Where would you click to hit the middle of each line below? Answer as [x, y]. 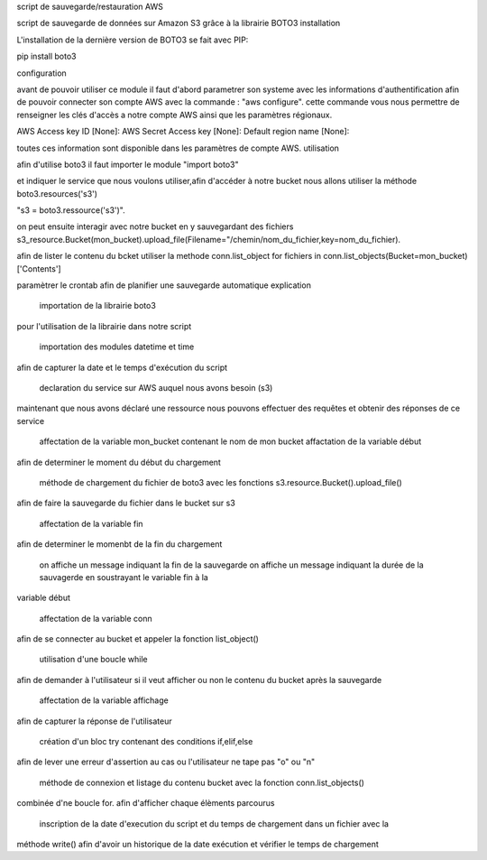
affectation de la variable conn [96, 618]
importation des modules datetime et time [117, 347]
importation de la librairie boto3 [98, 306]
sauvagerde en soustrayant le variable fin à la [124, 577]
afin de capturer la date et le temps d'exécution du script [122, 367]
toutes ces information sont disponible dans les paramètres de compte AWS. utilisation [178, 148]
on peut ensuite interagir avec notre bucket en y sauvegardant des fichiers [155, 227]
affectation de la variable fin [91, 523]
